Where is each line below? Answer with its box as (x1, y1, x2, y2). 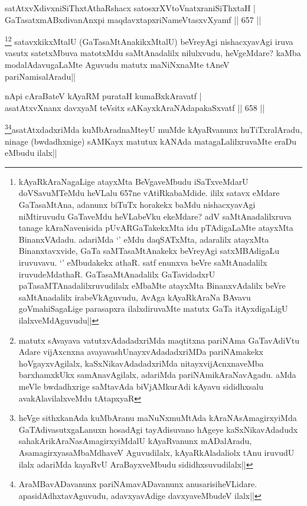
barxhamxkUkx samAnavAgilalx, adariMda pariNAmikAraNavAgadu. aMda (18, 368, 296, 381)
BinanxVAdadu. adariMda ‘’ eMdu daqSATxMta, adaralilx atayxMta (18, 233, 269, 245)
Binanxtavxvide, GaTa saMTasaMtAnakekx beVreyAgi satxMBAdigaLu (18, 244, 280, 257)
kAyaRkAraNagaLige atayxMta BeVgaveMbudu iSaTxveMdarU (18, 175, 249, 187)
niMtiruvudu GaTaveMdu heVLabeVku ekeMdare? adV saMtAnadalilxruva (18, 210, 292, 222)
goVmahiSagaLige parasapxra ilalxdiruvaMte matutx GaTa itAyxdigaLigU (18, 302, 288, 315)
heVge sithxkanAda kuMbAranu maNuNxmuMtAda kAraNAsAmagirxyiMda (18, 412, 297, 424)
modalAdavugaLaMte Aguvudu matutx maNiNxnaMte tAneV (5, 58, 230, 71)
